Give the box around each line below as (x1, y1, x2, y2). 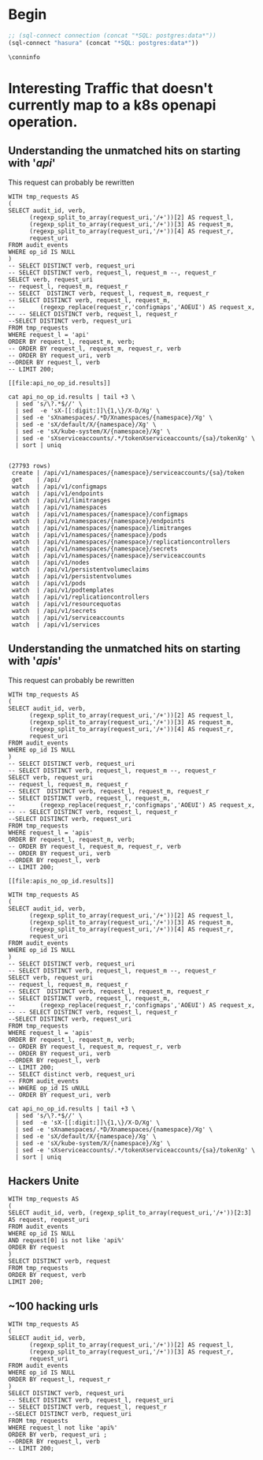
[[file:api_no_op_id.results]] (8, 379, 111, 387)
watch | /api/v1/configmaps (11, 483, 108, 491)
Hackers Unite (8, 1174, 80, 1188)
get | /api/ (11, 476, 61, 484)
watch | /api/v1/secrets (11, 607, 97, 614)
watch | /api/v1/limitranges (11, 496, 111, 504)
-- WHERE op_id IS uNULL (8, 1084, 90, 1092)
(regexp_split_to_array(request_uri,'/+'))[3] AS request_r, (28, 1348, 235, 1356)
